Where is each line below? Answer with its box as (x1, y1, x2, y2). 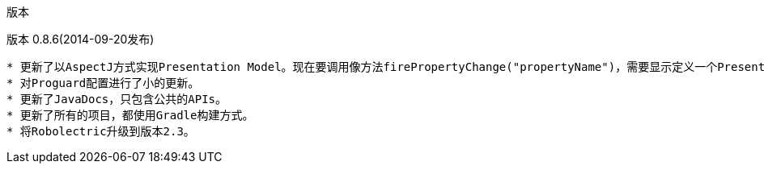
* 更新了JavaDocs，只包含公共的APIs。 (6, 93, 227, 106)
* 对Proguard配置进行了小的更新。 (6, 77, 200, 89)
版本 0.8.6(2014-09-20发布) (6, 32, 155, 46)
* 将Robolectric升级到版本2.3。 (6, 125, 195, 138)
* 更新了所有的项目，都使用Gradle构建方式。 (6, 109, 254, 122)
